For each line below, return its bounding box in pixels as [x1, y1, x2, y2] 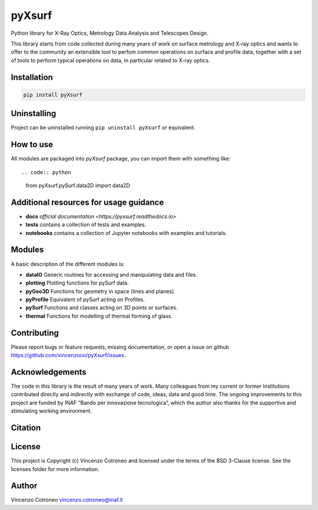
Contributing [11, 328, 59, 338]
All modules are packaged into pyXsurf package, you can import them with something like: [11, 155, 231, 162]
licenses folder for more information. [11, 465, 100, 472]
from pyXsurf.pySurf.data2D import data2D [25, 182, 131, 189]
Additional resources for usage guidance [11, 197, 164, 207]
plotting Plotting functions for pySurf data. [25, 279, 129, 286]
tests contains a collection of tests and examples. [25, 221, 147, 228]
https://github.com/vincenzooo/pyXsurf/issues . [11, 352, 126, 359]
